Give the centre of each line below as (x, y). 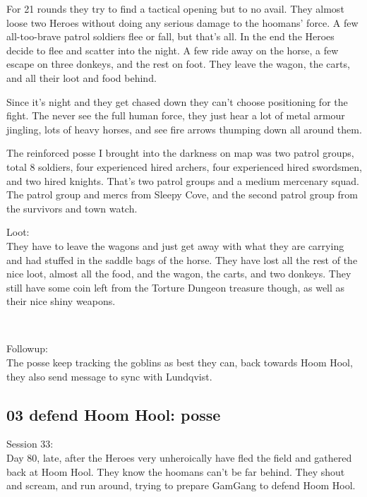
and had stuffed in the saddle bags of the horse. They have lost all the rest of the (182, 259)
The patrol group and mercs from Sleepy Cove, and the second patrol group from (182, 194)
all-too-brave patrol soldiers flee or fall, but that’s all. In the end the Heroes (170, 36)
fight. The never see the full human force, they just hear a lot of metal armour (176, 115)
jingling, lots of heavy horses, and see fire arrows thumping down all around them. (184, 129)
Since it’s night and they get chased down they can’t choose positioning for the (177, 101)
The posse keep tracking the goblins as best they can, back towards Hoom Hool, (180, 363)
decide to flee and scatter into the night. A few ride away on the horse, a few (173, 50)
